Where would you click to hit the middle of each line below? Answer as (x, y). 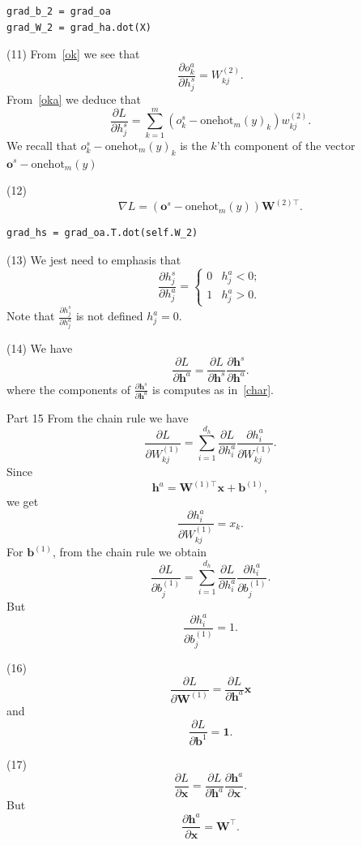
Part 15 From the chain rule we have (98, 417)
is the (194, 145)
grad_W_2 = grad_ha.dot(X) (79, 27)
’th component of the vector (286, 145)
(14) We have (40, 348)
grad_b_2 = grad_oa (59, 11)
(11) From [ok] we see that (73, 54)
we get (23, 502)
